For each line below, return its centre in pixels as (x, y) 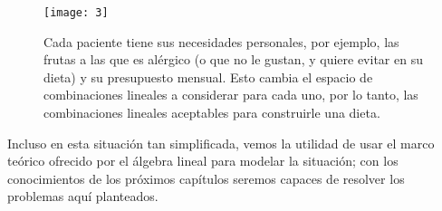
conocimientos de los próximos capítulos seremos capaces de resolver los (206, 178)
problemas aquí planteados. (83, 196)
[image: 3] (76, 13)
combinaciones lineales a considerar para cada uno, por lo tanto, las (231, 95)
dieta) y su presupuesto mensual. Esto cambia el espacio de (208, 77)
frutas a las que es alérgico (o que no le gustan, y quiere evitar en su (233, 59)
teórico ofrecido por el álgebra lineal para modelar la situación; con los (203, 161)
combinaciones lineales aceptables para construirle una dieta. (212, 113)
